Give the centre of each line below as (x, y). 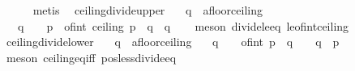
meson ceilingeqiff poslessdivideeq (91, 57)
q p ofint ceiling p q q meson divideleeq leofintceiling (183, 25)
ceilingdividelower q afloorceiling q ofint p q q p (173, 42)
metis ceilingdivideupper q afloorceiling (148, 10)
